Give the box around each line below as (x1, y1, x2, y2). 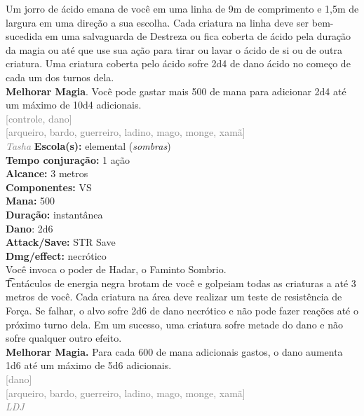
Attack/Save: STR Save (6, 235, 116, 249)
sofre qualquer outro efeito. (6, 331, 122, 345)
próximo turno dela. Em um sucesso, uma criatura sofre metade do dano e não (6, 317, 343, 331)
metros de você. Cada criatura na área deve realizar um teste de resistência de (6, 289, 342, 304)
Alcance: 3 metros (6, 166, 88, 181)
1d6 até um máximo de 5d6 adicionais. (6, 358, 172, 373)
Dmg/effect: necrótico (6, 248, 107, 263)
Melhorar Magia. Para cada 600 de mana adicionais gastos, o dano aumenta (6, 344, 343, 359)
